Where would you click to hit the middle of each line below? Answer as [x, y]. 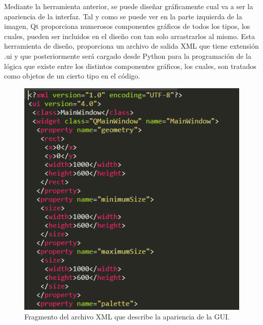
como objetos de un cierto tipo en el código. [72, 76]
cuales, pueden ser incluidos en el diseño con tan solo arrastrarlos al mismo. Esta [129, 36]
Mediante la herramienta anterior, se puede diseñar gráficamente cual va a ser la [129, 6]
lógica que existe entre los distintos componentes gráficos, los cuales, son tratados [130, 66]
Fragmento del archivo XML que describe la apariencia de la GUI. [127, 317]
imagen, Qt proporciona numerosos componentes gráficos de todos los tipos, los [127, 26]
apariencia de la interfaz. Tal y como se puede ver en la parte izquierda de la [123, 16]
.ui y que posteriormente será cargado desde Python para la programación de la [128, 56]
